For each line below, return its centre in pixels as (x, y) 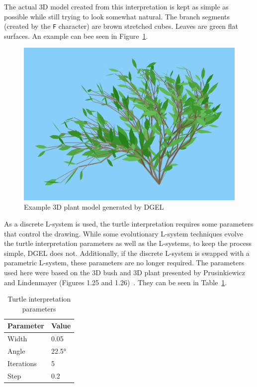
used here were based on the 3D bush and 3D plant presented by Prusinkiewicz (125, 272)
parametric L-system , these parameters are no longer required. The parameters (124, 263)
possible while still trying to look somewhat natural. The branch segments (117, 16)
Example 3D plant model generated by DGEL (94, 207)
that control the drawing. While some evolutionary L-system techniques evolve (124, 233)
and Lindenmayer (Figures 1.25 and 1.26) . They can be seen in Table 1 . (116, 282)
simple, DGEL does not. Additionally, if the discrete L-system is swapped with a (127, 253)
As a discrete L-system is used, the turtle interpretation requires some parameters (129, 224)
